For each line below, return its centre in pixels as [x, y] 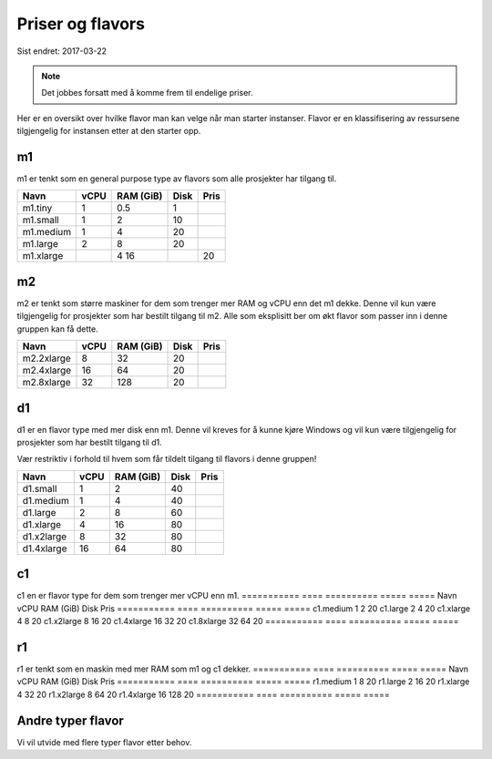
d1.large [39, 512]
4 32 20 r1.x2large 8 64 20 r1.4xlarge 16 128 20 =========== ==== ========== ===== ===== [204, 694]
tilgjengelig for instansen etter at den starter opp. [109, 131]
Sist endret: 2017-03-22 [61, 51]
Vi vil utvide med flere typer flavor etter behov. [104, 742]
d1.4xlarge [45, 549]
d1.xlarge [42, 524]
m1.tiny [37, 208]
